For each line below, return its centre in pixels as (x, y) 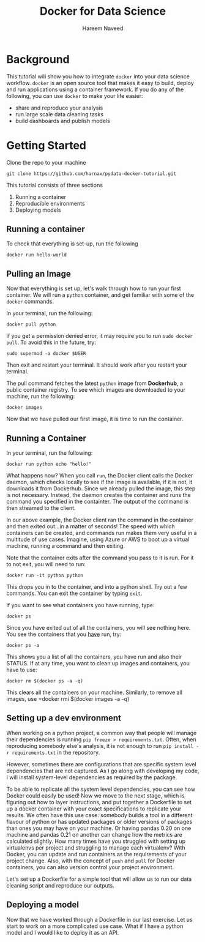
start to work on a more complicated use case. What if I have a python (95, 926)
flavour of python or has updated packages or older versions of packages (99, 821)
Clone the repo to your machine (46, 162)
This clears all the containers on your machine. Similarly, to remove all (94, 692)
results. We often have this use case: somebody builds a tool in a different (99, 815)
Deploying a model (43, 905)
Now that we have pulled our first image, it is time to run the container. (95, 419)
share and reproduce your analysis (59, 108)
